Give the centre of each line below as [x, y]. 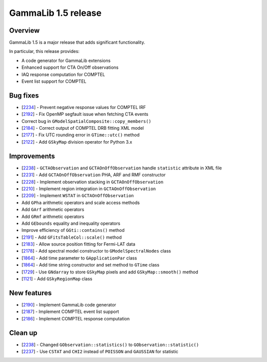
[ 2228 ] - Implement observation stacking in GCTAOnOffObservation [92, 182]
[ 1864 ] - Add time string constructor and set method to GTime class [90, 265]
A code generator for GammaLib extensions [66, 60]
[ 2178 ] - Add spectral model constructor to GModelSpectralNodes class [96, 251]
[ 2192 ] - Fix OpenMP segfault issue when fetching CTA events [85, 114]
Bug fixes [24, 95]
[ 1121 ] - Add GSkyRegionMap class [57, 279]
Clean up [23, 333]
